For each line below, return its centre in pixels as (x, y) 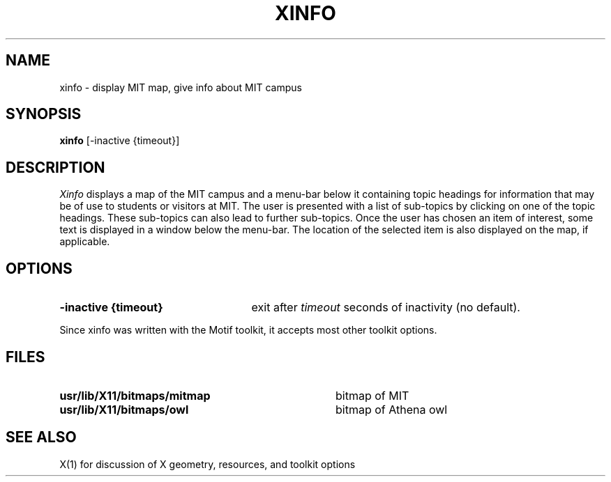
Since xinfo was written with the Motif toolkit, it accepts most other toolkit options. (248, 330)
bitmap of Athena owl (391, 409)
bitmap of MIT (372, 395)
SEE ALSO (41, 437)
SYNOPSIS (44, 114)
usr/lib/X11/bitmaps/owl (124, 409)
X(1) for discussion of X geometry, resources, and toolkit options (208, 464)
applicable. (85, 242)
